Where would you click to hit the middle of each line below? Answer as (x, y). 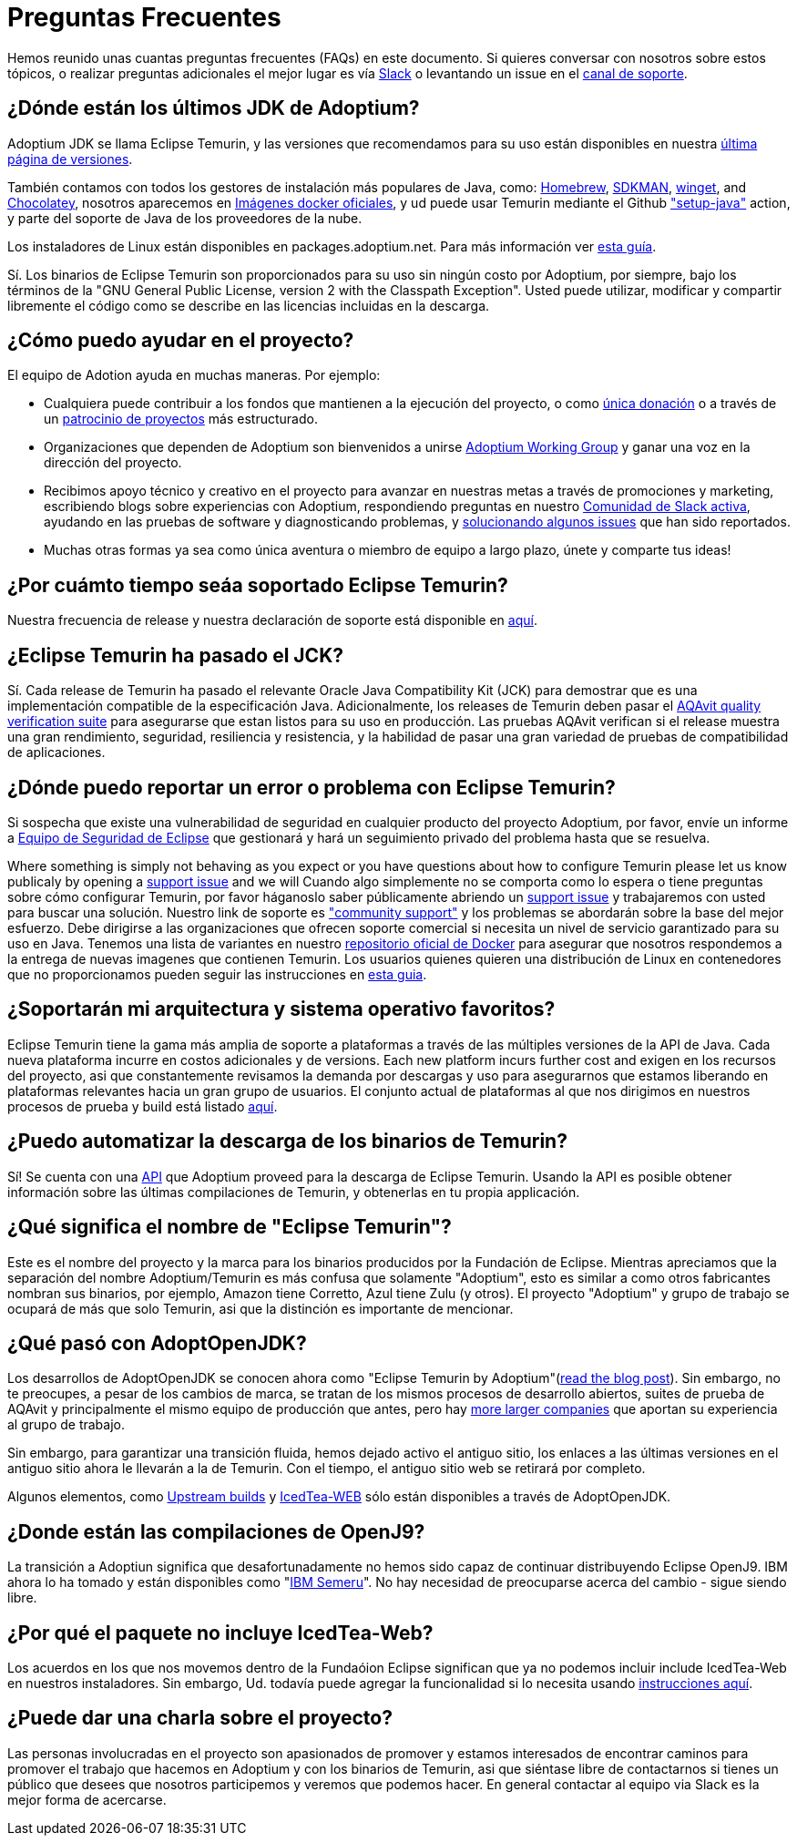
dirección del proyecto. (113, 463)
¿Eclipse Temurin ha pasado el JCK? (175, 655)
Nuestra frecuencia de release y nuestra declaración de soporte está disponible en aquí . (272, 620)
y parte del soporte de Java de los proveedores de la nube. (185, 218)
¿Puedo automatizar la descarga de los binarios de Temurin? (287, 1142)
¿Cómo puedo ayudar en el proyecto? (181, 341)
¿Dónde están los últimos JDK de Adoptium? (214, 108)
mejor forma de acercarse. (87, 1799)
